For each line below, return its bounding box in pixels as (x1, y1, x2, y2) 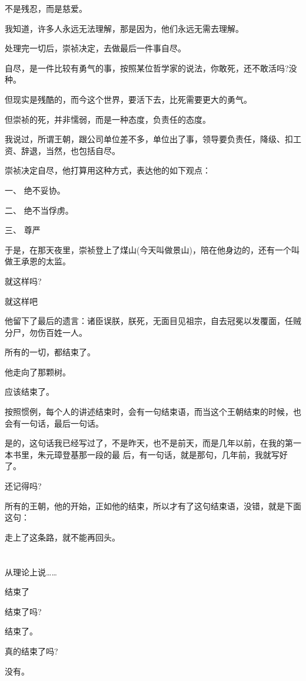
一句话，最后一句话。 (21, 417, 104, 429)
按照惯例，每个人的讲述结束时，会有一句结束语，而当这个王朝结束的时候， (5, 405, 293, 418)
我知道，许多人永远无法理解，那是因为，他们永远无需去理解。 (5, 22, 244, 34)
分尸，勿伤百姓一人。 (5, 326, 87, 338)
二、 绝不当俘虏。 (5, 204, 74, 216)
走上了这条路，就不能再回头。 (5, 531, 120, 543)
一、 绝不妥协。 (5, 184, 65, 196)
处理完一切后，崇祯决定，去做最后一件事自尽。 (5, 42, 186, 54)
